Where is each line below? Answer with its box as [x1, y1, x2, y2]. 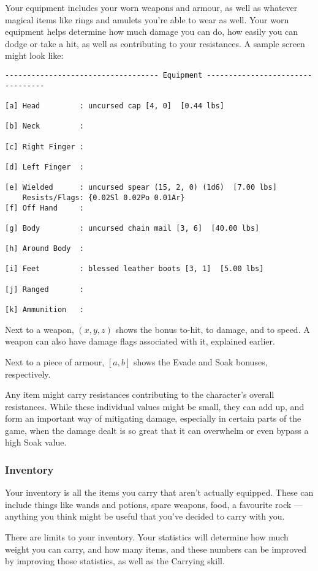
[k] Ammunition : [5, 305, 84, 315]
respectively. [5, 367, 51, 380]
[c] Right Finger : [5, 142, 84, 151]
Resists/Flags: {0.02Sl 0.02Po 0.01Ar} [22, 193, 185, 202]
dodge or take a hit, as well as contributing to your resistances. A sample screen [5, 37, 305, 50]
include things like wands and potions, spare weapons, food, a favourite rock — [5, 498, 303, 510]
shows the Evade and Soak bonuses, [133, 355, 268, 368]
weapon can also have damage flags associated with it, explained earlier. [5, 335, 275, 348]
